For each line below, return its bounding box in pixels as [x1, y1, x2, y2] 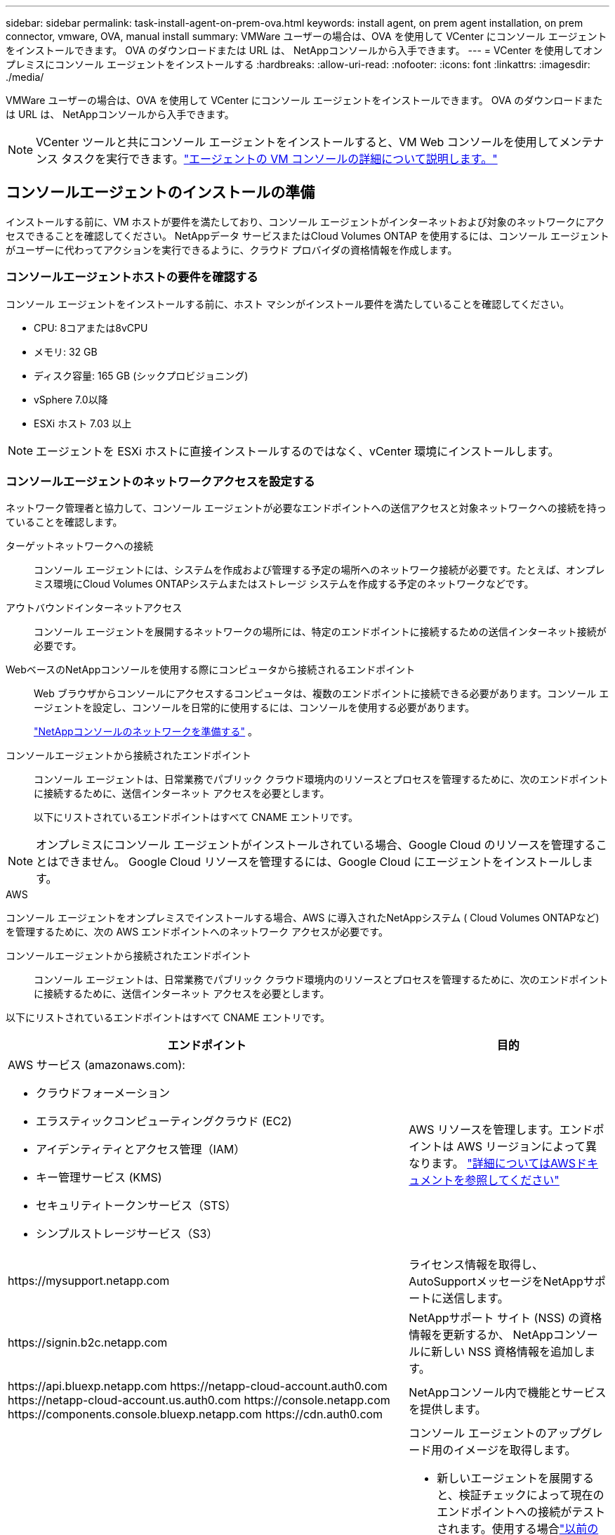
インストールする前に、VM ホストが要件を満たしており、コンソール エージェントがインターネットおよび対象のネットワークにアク [6, 215, 605, 228]
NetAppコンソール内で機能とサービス [409, 1385, 607, 1400]
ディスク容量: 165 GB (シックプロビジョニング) [34, 369, 249, 382]
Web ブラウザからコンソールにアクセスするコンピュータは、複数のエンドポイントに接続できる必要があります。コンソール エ [34, 687, 609, 700]
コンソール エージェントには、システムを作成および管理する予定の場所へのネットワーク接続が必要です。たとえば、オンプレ [34, 564, 605, 576]
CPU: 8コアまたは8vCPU [34, 321, 148, 334]
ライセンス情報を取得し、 [409, 1257, 544, 1272]
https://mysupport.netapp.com [8, 1274, 170, 1288]
